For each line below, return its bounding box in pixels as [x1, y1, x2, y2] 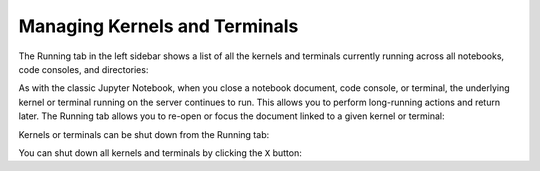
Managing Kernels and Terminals [18, 15, 299, 37]
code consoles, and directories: [18, 63, 149, 75]
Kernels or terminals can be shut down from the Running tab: [18, 128, 270, 140]
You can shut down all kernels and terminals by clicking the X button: [18, 146, 302, 159]
